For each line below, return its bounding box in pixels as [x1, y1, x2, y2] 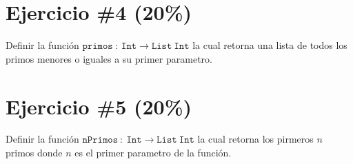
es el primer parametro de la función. [74, 145, 232, 160]
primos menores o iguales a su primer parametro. [6, 51, 212, 65]
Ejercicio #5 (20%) [6, 92, 192, 120]
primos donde [6, 145, 63, 160]
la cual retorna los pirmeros [197, 132, 314, 146]
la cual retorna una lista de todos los [192, 38, 347, 52]
